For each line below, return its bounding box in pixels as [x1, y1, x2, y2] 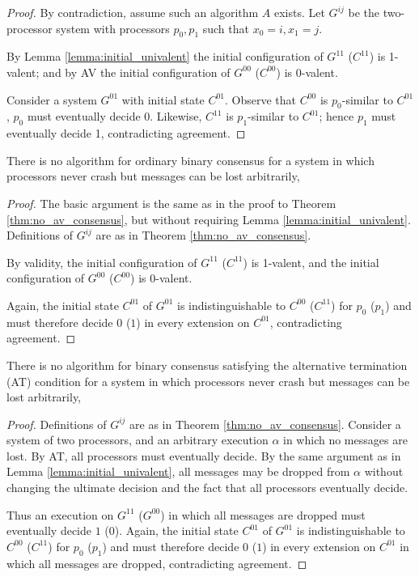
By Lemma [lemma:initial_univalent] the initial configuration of [6, 48, 324, 65]
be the [348, 4, 380, 20]
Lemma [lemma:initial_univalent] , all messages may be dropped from [6, 463, 350, 480]
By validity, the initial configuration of [6, 253, 197, 270]
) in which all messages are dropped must [160, 506, 366, 523]
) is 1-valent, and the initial [243, 253, 379, 270]
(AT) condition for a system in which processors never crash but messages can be [6, 372, 410, 389]
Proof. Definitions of [6, 415, 107, 432]
